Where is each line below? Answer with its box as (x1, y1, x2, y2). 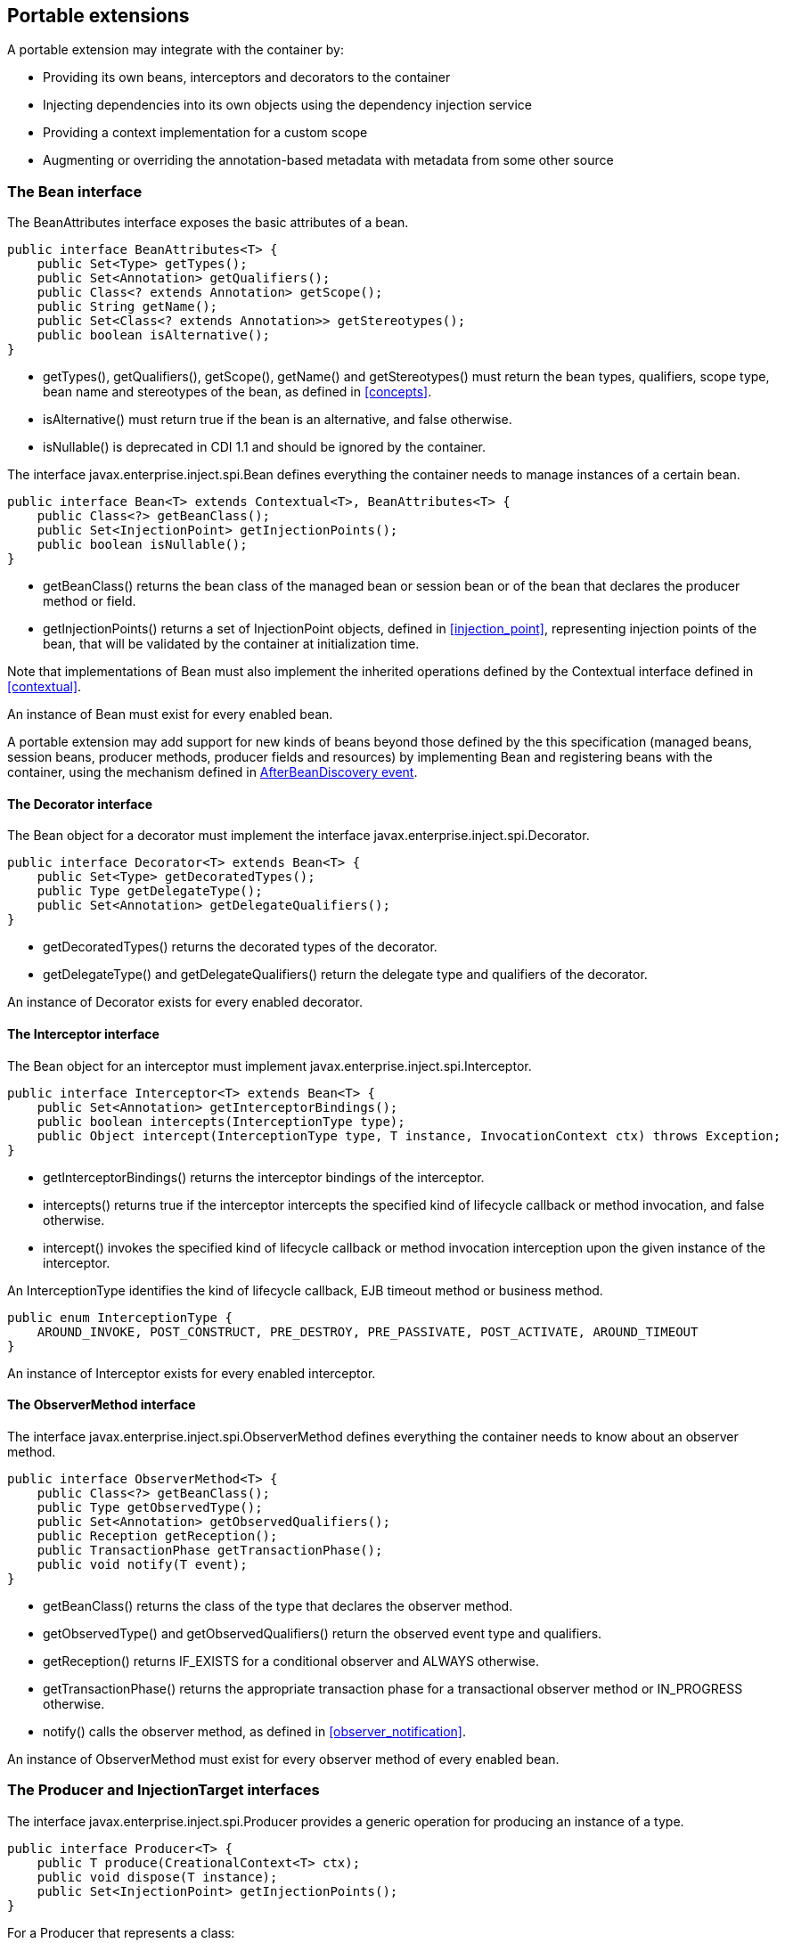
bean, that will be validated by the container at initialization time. (43, 636, 420, 652)
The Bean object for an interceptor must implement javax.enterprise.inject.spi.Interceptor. (7, 1057, 532, 1074)
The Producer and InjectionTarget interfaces (7, 1781, 320, 1800)
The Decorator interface (7, 796, 153, 812)
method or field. (43, 593, 136, 609)
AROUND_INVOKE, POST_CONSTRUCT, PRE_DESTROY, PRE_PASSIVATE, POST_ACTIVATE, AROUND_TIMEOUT (37, 1324, 699, 1339)
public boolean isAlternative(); (37, 328, 271, 343)
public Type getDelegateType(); (37, 884, 263, 899)
